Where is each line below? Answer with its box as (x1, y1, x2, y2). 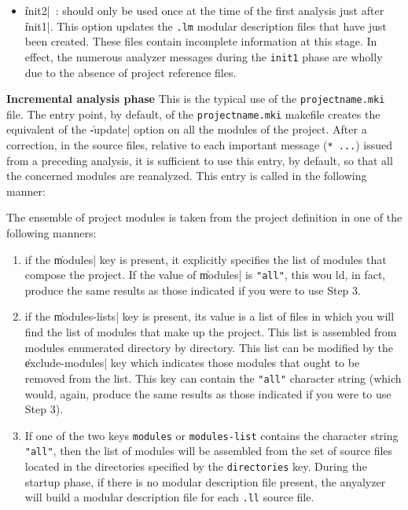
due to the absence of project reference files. (24, 64, 237, 80)
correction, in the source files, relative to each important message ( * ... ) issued (6, 137, 393, 152)
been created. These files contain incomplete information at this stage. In (24, 33, 377, 50)
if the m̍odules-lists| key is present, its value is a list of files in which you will (24, 308, 395, 325)
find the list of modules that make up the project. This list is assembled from (24, 324, 397, 340)
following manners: (6, 225, 97, 241)
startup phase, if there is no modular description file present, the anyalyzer (24, 473, 386, 490)
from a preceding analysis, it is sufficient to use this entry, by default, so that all (6, 152, 393, 168)
